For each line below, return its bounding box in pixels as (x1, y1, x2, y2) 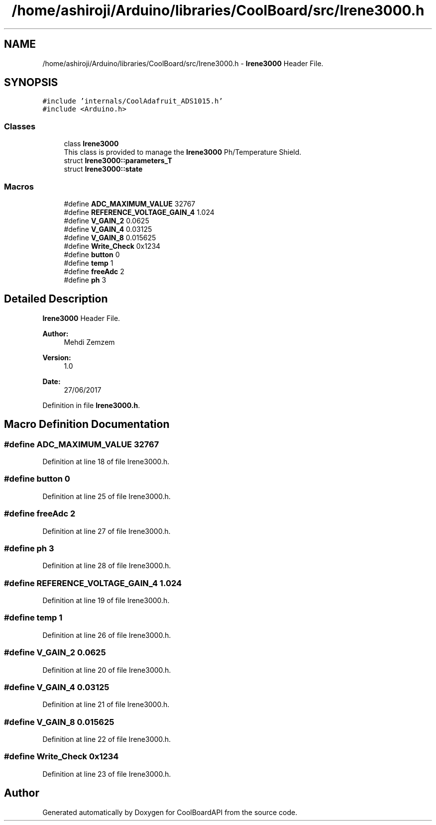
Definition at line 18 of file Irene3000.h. (42, 457, 170, 466)
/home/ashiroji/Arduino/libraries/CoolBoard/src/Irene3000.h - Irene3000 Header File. (42, 59, 324, 68)
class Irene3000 (64, 139, 119, 148)
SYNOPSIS (4, 76, 58, 89)
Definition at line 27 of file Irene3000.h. (42, 526, 171, 535)
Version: (42, 353, 71, 362)
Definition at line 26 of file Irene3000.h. (42, 630, 171, 639)
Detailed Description (4, 293, 108, 306)
